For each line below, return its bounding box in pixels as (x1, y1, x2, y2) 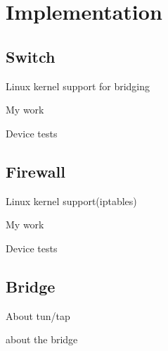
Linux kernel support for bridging (6, 78, 150, 93)
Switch (6, 45, 56, 67)
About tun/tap (6, 308, 70, 323)
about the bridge (6, 332, 78, 347)
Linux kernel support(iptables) (6, 193, 137, 208)
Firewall (6, 160, 65, 182)
